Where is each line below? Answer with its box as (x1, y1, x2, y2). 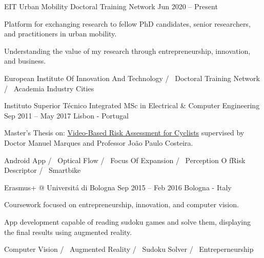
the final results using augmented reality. (4, 226, 132, 237)
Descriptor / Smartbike (4, 165, 81, 175)
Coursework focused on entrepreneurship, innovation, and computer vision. (4, 199, 239, 210)
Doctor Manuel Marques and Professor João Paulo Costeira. (4, 137, 193, 148)
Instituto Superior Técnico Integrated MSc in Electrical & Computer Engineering (4, 100, 260, 111)
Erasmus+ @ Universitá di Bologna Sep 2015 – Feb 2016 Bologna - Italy (4, 182, 232, 192)
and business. (4, 55, 46, 66)
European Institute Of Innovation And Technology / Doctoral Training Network (4, 72, 260, 83)
